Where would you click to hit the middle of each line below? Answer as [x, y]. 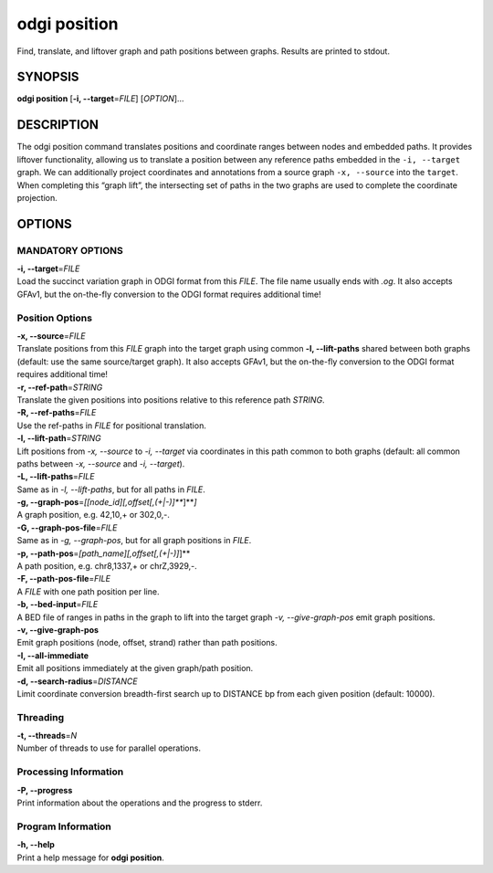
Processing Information [70, 772]
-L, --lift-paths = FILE [56, 477]
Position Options [55, 318]
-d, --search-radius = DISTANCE [77, 681]
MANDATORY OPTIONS [70, 250]
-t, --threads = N [47, 736]
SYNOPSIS [48, 77]
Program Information [64, 826]
